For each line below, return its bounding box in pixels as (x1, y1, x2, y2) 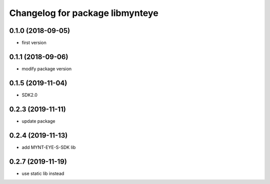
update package (21, 118, 55, 124)
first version (21, 40, 47, 46)
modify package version (21, 65, 72, 72)
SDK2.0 (21, 92, 37, 98)
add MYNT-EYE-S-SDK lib (21, 144, 76, 150)
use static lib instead (21, 170, 64, 177)
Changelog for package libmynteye (9, 7, 158, 18)
